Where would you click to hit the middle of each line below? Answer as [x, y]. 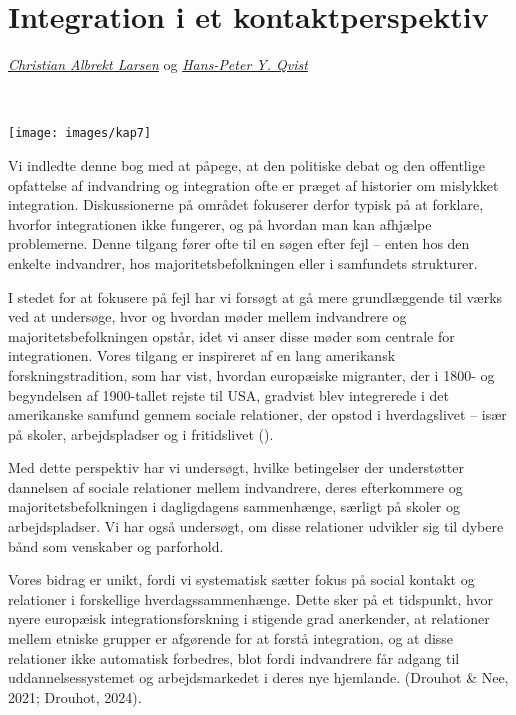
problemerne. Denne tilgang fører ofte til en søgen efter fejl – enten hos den [239, 243]
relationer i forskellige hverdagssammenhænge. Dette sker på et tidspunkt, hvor [250, 598]
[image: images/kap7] [80, 133]
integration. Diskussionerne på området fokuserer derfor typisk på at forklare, [246, 204]
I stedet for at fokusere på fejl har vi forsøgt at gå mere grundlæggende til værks [255, 296]
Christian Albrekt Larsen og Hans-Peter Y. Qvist [158, 64]
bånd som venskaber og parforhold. [116, 545]
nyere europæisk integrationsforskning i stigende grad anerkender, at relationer [249, 618]
